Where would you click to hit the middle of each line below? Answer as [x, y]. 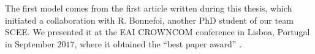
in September [30, 43]
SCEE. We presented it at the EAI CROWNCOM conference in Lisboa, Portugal [157, 32]
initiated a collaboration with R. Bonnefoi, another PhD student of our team [149, 20]
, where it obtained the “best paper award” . [158, 43]
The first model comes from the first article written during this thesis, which [149, 8]
